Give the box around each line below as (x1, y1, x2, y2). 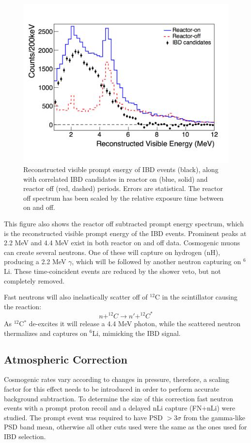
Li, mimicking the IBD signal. (92, 328, 181, 338)
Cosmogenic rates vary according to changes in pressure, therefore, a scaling (4, 374, 230, 384)
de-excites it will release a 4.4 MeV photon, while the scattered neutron (29, 318, 241, 328)
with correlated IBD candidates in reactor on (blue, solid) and (23, 174, 208, 184)
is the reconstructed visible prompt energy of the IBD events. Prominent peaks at (4, 228, 247, 238)
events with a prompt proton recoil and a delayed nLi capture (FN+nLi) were (4, 403, 235, 413)
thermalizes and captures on (4, 328, 88, 338)
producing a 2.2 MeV (4, 256, 66, 267)
